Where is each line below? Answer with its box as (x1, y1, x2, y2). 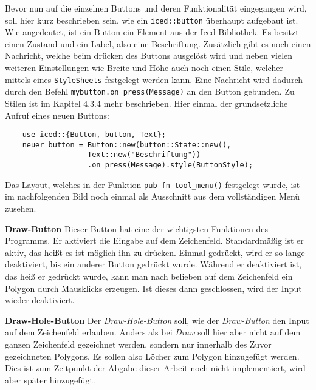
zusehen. (5, 202, 36, 214)
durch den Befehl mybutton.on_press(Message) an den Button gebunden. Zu (5, 85, 295, 98)
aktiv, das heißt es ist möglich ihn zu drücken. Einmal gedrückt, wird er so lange (5, 246, 305, 258)
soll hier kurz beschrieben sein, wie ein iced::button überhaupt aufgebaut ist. (5, 13, 298, 26)
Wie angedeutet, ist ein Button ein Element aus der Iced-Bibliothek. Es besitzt (5, 25, 299, 38)
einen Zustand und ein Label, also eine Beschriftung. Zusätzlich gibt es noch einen (5, 37, 311, 50)
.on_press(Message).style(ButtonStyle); (88, 161, 253, 170)
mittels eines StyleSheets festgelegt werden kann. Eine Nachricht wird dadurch (5, 73, 303, 86)
